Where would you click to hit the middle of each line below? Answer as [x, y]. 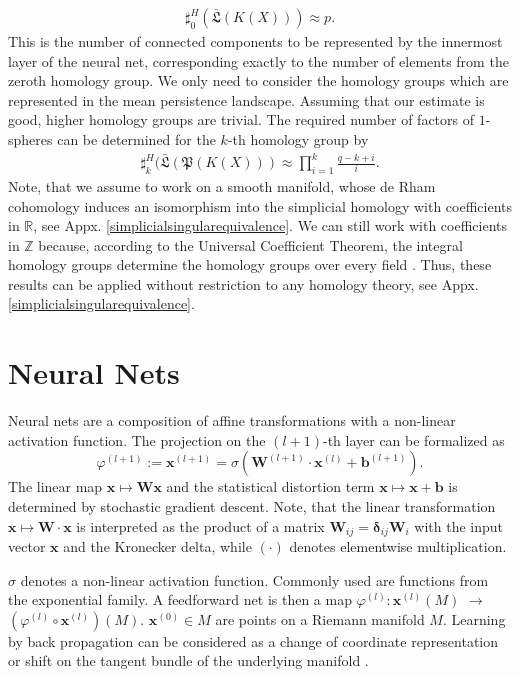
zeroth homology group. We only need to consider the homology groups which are [258, 80]
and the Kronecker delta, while [157, 546]
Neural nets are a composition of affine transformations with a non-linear [232, 420]
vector [27, 546]
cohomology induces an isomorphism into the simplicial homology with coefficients [260, 205]
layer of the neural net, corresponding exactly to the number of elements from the [258, 60]
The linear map [55, 486]
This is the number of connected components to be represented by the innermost [255, 41]
